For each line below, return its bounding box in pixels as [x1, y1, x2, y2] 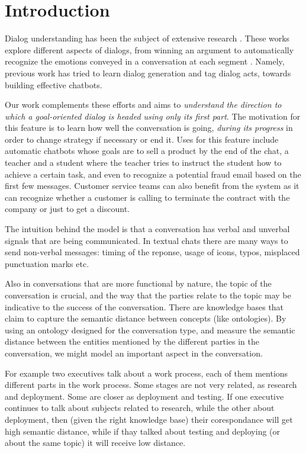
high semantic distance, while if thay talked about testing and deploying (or [5, 425, 281, 437]
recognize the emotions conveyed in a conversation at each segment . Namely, [5, 55, 285, 68]
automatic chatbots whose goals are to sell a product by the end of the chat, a [5, 144, 289, 157]
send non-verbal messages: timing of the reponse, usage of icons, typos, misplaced [5, 246, 300, 258]
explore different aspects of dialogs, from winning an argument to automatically [5, 43, 294, 56]
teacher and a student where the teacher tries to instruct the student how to [5, 156, 282, 169]
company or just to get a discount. [5, 203, 130, 215]
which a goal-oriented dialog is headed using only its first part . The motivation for [5, 110, 301, 122]
